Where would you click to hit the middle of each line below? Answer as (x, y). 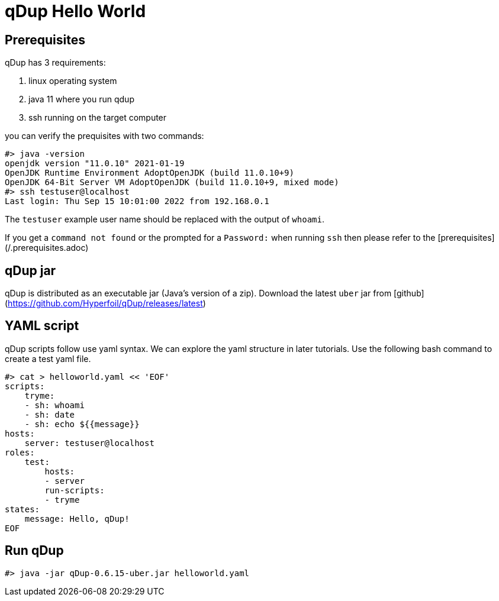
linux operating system (73, 81)
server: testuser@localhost (89, 443)
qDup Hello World (75, 11)
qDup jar (30, 270)
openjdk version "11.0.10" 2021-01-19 (95, 164)
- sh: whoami (54, 405)
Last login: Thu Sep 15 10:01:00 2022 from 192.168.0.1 (137, 201)
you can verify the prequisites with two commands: (104, 136)
